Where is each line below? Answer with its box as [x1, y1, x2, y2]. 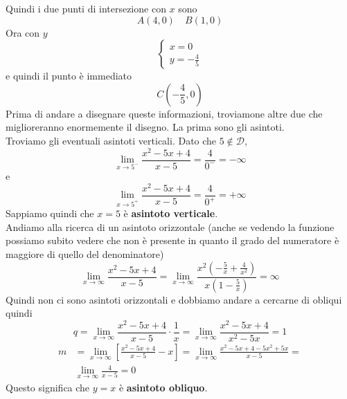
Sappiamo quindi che [6, 206, 94, 221]
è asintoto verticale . [123, 206, 218, 221]
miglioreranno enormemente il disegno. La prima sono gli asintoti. [6, 120, 285, 134]
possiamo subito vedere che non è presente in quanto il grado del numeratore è [6, 233, 339, 248]
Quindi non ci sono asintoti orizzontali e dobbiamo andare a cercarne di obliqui [6, 292, 342, 306]
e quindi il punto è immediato [6, 68, 132, 83]
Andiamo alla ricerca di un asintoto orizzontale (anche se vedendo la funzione [6, 219, 335, 234]
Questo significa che [6, 380, 90, 394]
